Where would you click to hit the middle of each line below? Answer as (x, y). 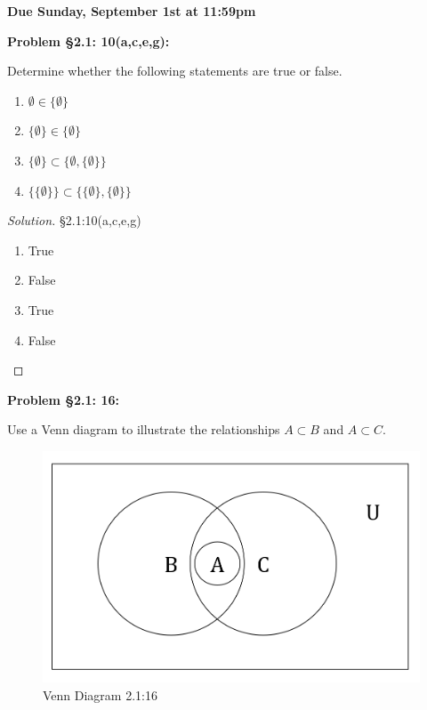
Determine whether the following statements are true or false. (175, 71)
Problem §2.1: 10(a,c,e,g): (89, 40)
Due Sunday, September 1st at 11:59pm (132, 11)
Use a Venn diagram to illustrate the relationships (144, 429)
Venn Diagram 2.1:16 (100, 694)
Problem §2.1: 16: (63, 399)
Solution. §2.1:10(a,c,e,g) (74, 220)
